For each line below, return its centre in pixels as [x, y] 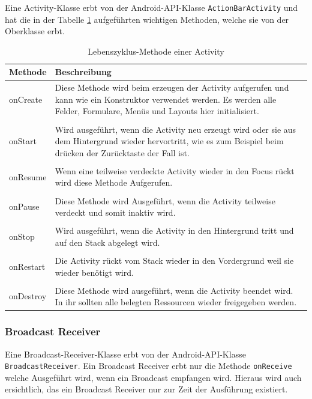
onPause [24, 206]
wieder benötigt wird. [94, 272]
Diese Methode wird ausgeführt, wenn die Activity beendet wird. [174, 290]
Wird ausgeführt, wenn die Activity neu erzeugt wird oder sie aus [175, 129]
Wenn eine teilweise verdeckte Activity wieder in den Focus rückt [175, 170]
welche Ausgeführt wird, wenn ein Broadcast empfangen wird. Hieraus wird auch [153, 377]
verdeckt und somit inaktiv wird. [115, 212]
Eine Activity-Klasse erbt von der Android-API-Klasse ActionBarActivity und [151, 7]
